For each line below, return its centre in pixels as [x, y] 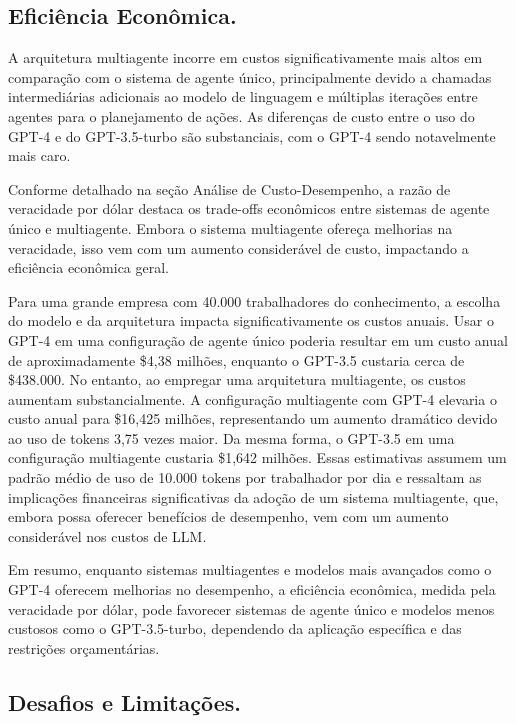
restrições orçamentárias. [84, 647]
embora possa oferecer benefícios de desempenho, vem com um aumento [228, 516]
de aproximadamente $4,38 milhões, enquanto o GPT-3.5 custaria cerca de [236, 359]
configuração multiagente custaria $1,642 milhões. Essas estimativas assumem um [257, 457]
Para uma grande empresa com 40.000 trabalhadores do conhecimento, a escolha [254, 300]
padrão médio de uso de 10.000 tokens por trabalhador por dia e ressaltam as [245, 477]
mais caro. [39, 155]
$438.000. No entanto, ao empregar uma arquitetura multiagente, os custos [237, 379]
